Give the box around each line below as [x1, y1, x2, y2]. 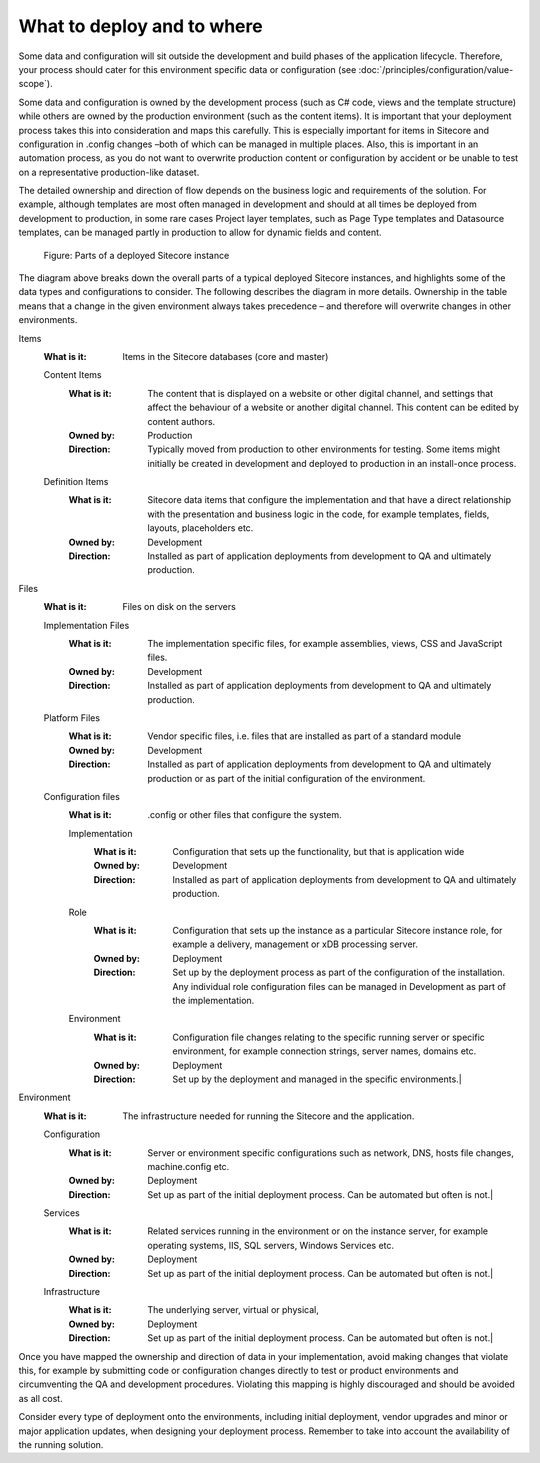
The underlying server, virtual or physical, [147, 1304, 319, 1316]
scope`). [18, 78, 54, 90]
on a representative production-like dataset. [18, 166, 200, 178]
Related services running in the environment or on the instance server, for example [147, 1225, 489, 1237]
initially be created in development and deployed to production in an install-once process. [147, 457, 517, 469]
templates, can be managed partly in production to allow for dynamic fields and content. [18, 226, 382, 239]
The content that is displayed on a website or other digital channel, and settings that [147, 387, 494, 399]
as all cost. [18, 1392, 64, 1404]
